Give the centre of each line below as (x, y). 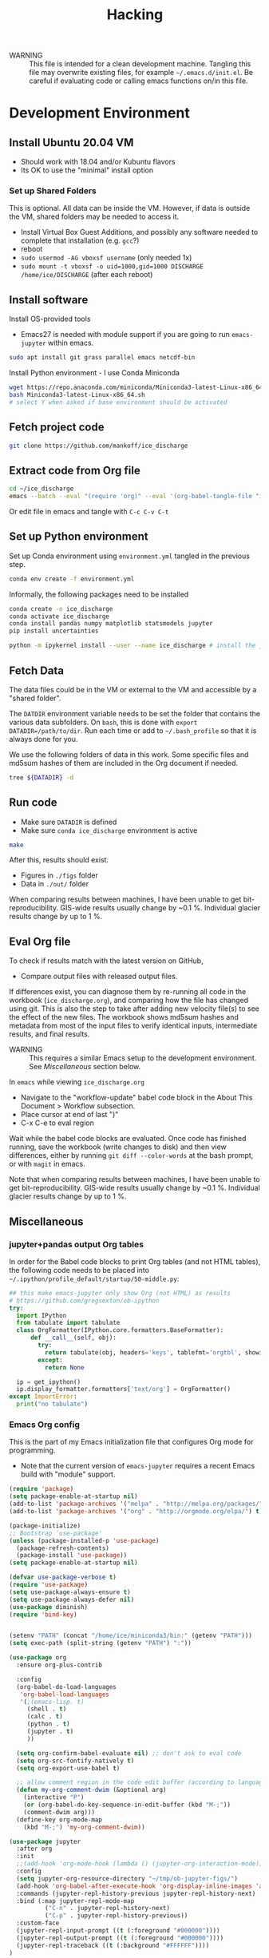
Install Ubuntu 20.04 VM (71, 143)
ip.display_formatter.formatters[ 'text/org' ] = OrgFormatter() (123, 1389)
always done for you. (44, 739)
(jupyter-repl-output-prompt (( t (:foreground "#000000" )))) (120, 1938)
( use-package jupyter (45, 1841)
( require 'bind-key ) (44, 1615)
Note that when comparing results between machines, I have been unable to (134, 1179)
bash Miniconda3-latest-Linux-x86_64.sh (77, 395)
